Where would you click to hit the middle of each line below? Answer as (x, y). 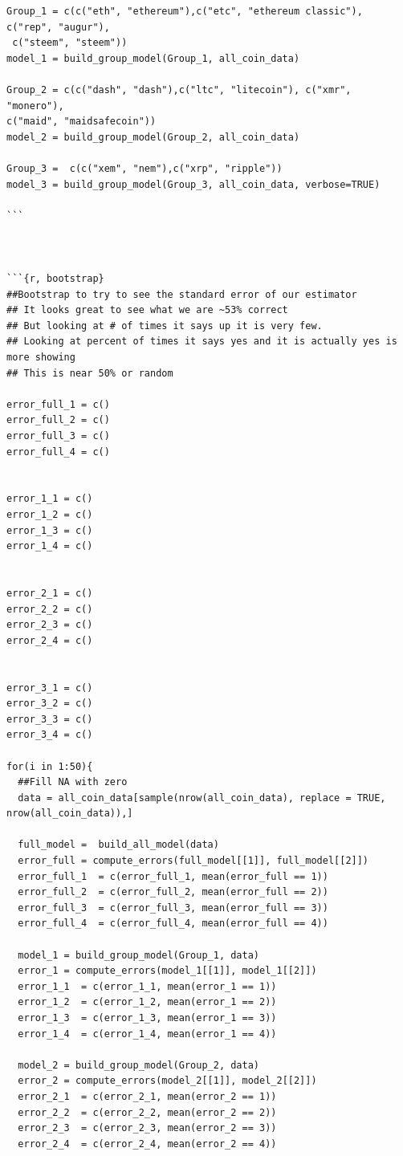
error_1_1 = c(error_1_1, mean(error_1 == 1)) (147, 986)
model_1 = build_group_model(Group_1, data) (138, 955)
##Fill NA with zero (73, 782)
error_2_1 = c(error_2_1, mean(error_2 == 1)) (147, 1096)
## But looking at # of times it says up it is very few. (165, 326)
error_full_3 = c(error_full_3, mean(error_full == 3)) (173, 908)
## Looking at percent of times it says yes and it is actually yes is (202, 342)
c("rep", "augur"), (58, 27)
